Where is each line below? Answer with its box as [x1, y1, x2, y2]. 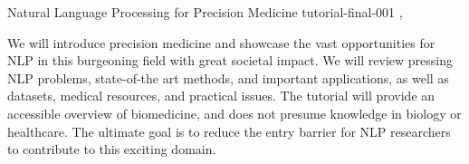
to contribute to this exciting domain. [7, 140, 216, 159]
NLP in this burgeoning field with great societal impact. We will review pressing [7, 51, 454, 70]
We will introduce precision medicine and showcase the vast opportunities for [7, 33, 435, 52]
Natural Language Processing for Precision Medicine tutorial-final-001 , [7, 3, 403, 21]
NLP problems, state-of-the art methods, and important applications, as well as [7, 68, 449, 87]
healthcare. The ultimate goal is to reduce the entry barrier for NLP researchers [7, 121, 451, 140]
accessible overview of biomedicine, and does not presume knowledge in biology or [7, 103, 462, 122]
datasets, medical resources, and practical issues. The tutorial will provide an [7, 86, 435, 105]
